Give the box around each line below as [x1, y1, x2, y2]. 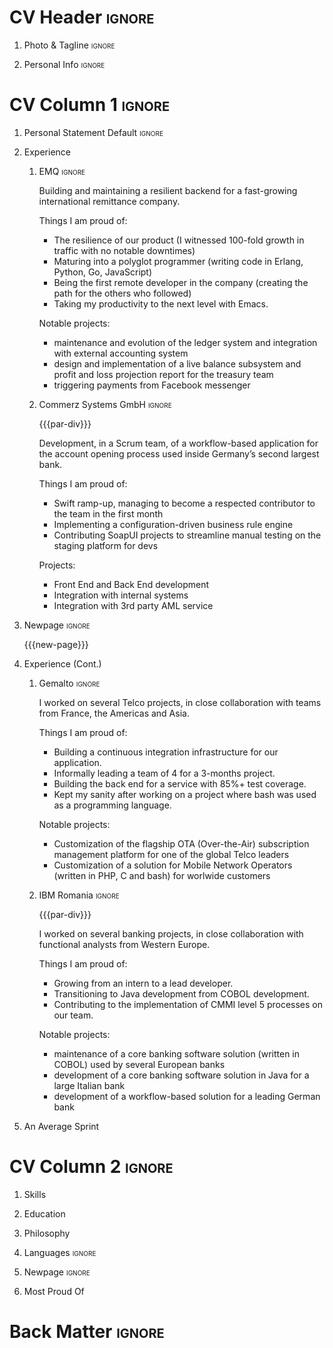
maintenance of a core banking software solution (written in [53, 1047, 301, 1060]
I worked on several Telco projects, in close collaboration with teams [38, 696, 322, 708]
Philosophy [23, 1227, 71, 1239]
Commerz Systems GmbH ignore [38, 398, 172, 410]
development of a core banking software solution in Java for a [53, 1069, 310, 1081]
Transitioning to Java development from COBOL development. [53, 987, 310, 1000]
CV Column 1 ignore [9, 94, 171, 116]
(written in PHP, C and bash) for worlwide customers [53, 869, 271, 881]
